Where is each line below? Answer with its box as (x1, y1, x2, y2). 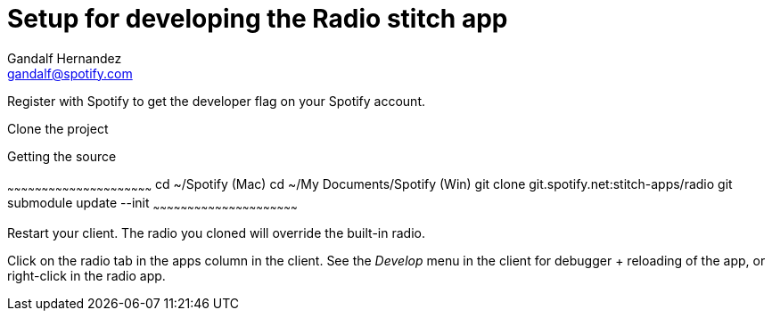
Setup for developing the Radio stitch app (7, 4, 508, 34)
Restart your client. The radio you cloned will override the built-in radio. (7, 225, 425, 241)
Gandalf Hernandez (7, 50, 122, 66)
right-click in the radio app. (7, 268, 166, 284)
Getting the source (7, 148, 117, 164)
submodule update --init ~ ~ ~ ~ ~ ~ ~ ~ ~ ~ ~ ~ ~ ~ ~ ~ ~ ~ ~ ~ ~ (7, 194, 298, 214)
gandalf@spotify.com (7, 65, 133, 81)
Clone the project (7, 120, 109, 136)
